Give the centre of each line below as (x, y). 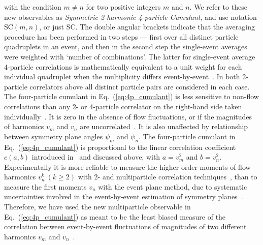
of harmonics (24, 126)
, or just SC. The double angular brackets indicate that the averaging (147, 27)
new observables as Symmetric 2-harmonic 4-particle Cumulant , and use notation (130, 17)
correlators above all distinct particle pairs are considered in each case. (140, 86)
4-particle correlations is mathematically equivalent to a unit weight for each (123, 66)
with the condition (33, 7)
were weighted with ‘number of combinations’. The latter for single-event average (130, 56)
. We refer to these (218, 7)
